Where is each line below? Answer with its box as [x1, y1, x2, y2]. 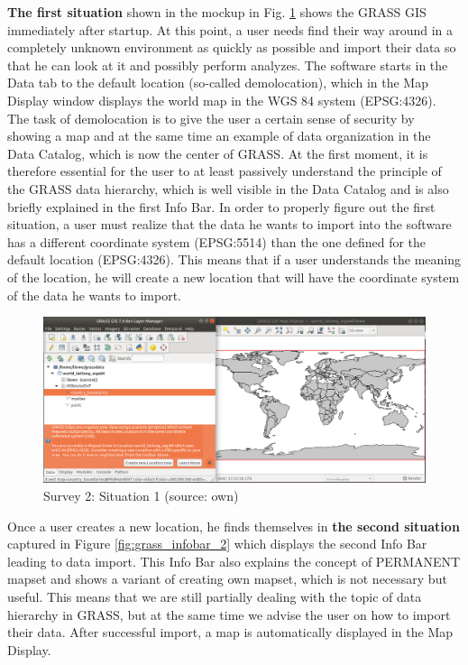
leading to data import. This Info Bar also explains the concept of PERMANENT [7, 551, 461, 570]
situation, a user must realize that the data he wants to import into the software [7, 215, 452, 234]
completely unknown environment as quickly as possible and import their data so [7, 38, 456, 57]
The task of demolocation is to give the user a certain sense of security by [7, 108, 415, 127]
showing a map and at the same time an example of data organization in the [7, 126, 431, 145]
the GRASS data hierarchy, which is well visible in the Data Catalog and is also [7, 179, 449, 198]
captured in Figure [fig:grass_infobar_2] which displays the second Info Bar [7, 534, 427, 553]
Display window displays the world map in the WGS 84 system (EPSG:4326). [7, 90, 436, 109]
